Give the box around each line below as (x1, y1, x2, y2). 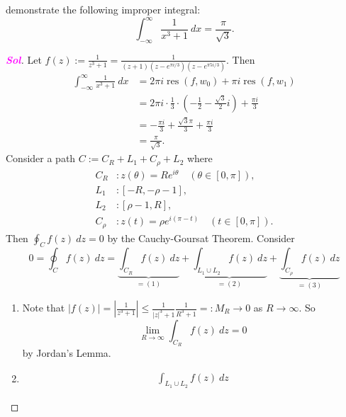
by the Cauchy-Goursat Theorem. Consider (107, 230, 295, 245)
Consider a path (6, 151, 76, 166)
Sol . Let (6, 52, 42, 67)
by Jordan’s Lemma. (22, 345, 111, 360)
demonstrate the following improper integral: (6, 2, 201, 16)
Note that (22, 300, 65, 314)
